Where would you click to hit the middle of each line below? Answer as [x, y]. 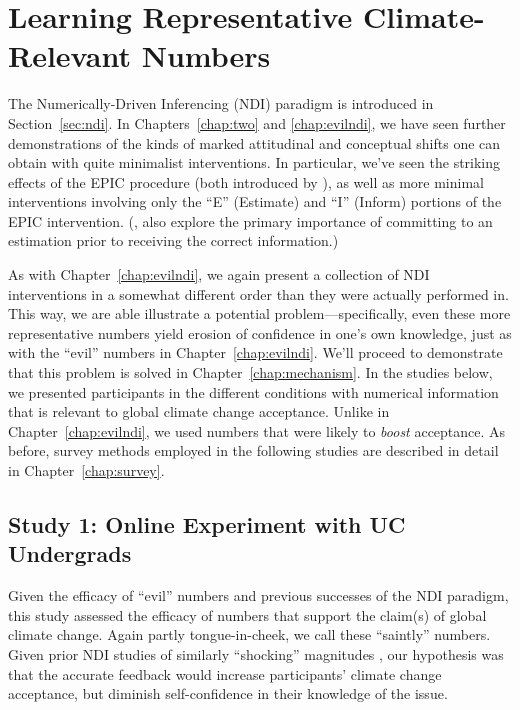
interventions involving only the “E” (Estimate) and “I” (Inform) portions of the [255, 201]
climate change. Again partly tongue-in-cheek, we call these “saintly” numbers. [249, 634]
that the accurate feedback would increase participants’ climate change [225, 673]
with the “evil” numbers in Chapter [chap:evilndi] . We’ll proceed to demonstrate [255, 352]
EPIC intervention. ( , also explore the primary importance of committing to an [250, 220]
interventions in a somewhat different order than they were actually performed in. [258, 293]
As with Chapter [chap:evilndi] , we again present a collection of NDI [219, 274]
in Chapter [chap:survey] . [86, 470]
